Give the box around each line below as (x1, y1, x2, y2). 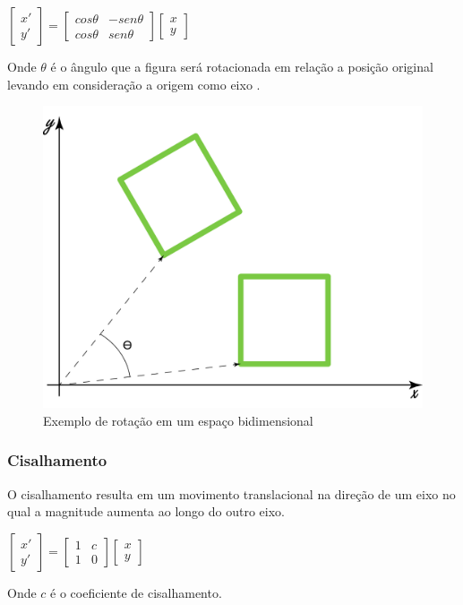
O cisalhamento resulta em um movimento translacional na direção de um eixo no (7, 484, 456, 503)
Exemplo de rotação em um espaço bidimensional (43, 411, 313, 429)
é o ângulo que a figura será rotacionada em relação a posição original (50, 57, 433, 75)
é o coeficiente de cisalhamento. (50, 583, 222, 601)
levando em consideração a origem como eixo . (7, 74, 261, 93)
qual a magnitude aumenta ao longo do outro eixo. (7, 502, 286, 521)
